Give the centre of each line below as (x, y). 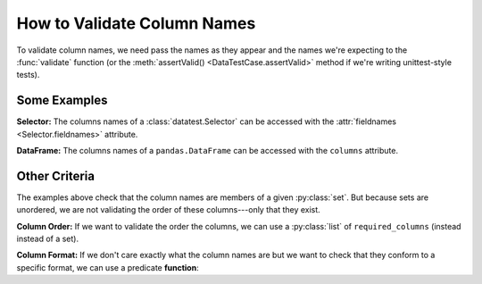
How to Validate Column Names (136, 23)
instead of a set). (48, 239)
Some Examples (62, 100)
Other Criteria (56, 175)
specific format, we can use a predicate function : (108, 267)
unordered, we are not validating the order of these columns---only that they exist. (168, 210)
